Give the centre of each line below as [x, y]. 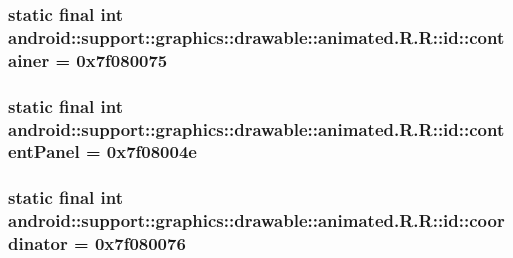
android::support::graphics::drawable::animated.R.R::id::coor [256, 220]
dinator [38, 243]
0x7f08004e [151, 151]
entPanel [44, 151]
